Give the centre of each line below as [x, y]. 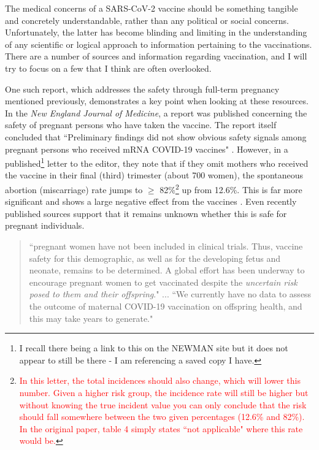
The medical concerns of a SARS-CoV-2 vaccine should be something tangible [152, 8]
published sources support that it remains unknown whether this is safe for [146, 213]
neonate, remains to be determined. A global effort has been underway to [167, 270]
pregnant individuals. [45, 225]
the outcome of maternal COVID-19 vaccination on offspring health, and [166, 306]
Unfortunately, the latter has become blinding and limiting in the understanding [156, 32]
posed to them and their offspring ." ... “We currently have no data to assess [170, 294]
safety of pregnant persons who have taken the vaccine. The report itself [141, 125]
